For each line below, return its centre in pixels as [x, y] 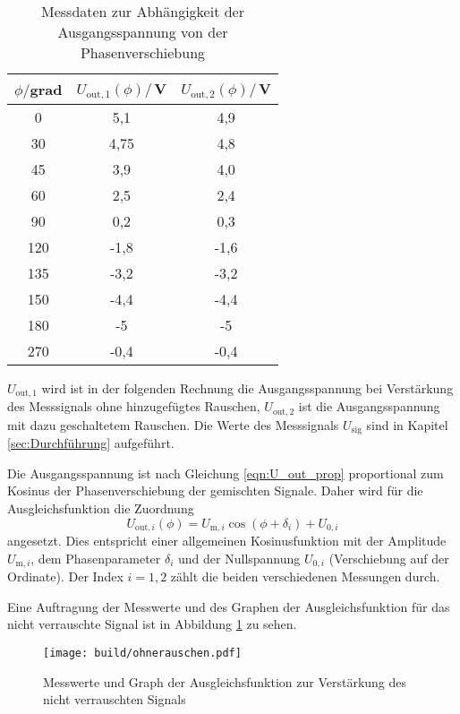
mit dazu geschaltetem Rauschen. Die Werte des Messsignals [173, 424]
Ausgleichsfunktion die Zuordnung [101, 508]
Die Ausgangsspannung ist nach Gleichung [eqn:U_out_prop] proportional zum [226, 473]
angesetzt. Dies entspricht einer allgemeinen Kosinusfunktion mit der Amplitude [227, 541]
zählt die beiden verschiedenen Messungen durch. [305, 576]
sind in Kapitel [407, 424]
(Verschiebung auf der [389, 558]
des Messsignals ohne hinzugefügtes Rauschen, [134, 406]
